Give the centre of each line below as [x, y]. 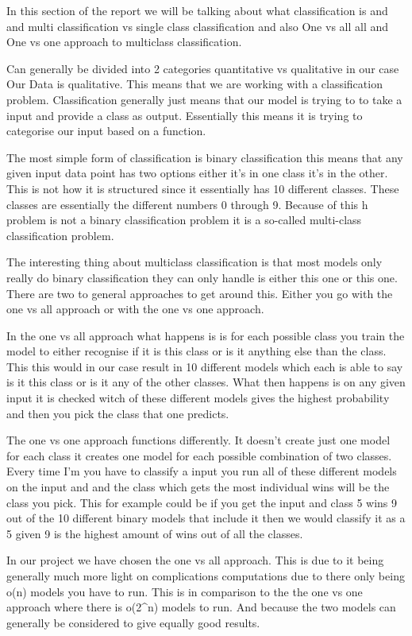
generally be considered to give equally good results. [133, 622]
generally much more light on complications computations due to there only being [206, 576]
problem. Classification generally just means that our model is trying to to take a [204, 99]
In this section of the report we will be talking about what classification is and [197, 10]
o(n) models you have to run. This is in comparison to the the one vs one [185, 591]
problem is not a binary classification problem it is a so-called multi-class [184, 220]
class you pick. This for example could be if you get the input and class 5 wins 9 [202, 502]
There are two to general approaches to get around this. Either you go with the [200, 293]
